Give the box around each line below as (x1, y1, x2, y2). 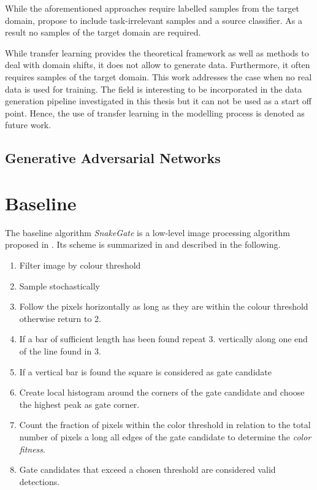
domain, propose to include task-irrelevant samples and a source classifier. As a (5, 13, 302, 26)
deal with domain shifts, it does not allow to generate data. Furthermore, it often (5, 58, 310, 71)
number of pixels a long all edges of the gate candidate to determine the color (19, 430, 311, 443)
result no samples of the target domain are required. (5, 26, 201, 39)
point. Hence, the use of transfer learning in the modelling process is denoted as (5, 106, 305, 119)
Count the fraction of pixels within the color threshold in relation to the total (19, 418, 311, 431)
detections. (19, 475, 60, 488)
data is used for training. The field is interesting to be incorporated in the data (5, 82, 302, 95)
